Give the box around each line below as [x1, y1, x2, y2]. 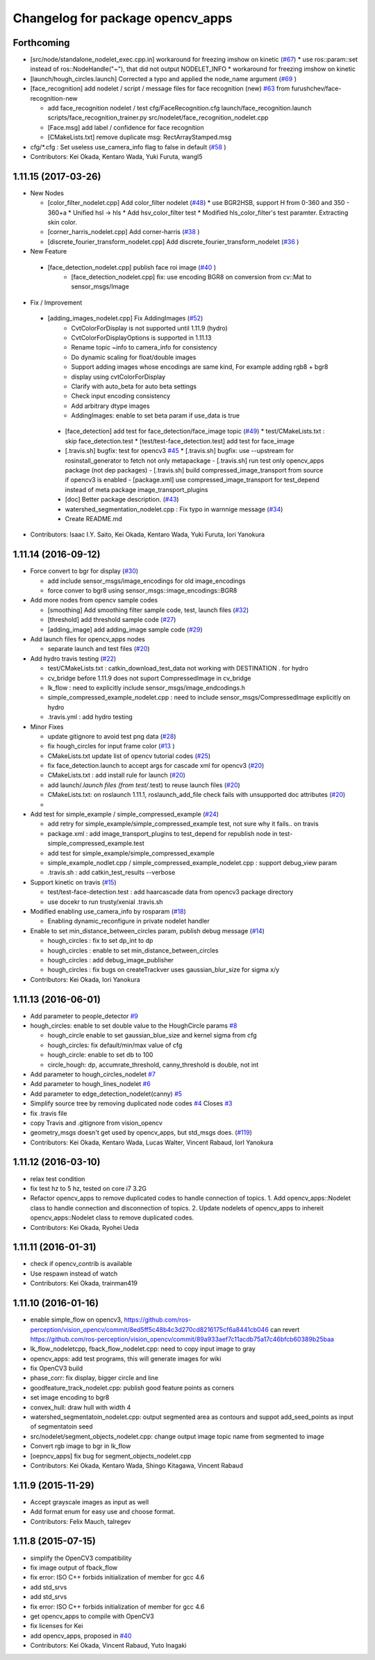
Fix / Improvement [30, 298, 83, 306]
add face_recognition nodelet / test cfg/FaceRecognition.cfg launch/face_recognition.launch [47, 104, 312, 113]
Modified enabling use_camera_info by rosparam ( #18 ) [30, 907, 187, 915]
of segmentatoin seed [30, 1422, 93, 1431]
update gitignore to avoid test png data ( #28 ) [47, 732, 176, 740]
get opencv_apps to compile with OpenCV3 [30, 1612, 154, 1620]
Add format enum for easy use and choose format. [30, 1508, 176, 1516]
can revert [269, 1325, 300, 1333]
